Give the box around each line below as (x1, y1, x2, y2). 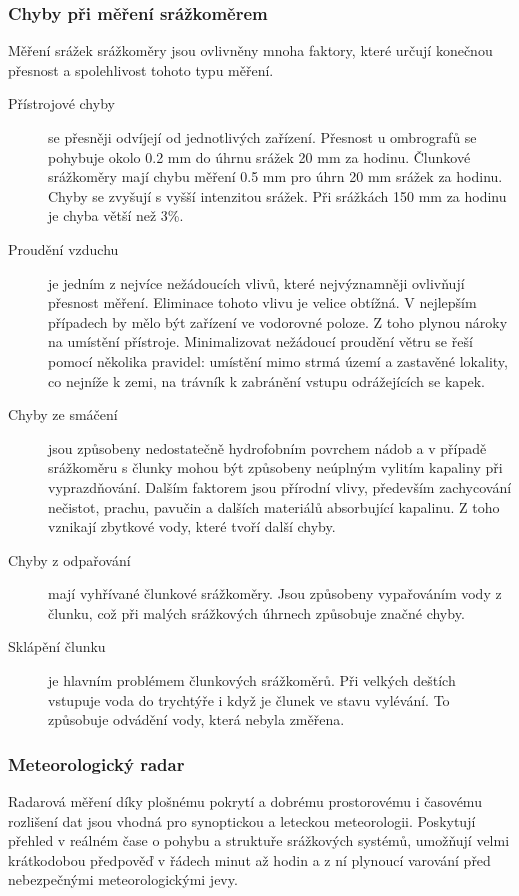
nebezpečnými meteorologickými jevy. (8, 869, 238, 890)
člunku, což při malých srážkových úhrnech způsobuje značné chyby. (48, 602, 465, 623)
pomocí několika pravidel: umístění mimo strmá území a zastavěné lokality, (48, 350, 508, 371)
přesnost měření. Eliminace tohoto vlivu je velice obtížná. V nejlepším (48, 292, 477, 313)
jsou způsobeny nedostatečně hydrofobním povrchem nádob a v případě (48, 437, 487, 458)
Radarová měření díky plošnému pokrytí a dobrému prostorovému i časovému (8, 791, 482, 812)
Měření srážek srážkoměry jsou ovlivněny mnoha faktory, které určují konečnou (8, 40, 493, 61)
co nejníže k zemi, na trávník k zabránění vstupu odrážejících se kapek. (48, 370, 485, 391)
